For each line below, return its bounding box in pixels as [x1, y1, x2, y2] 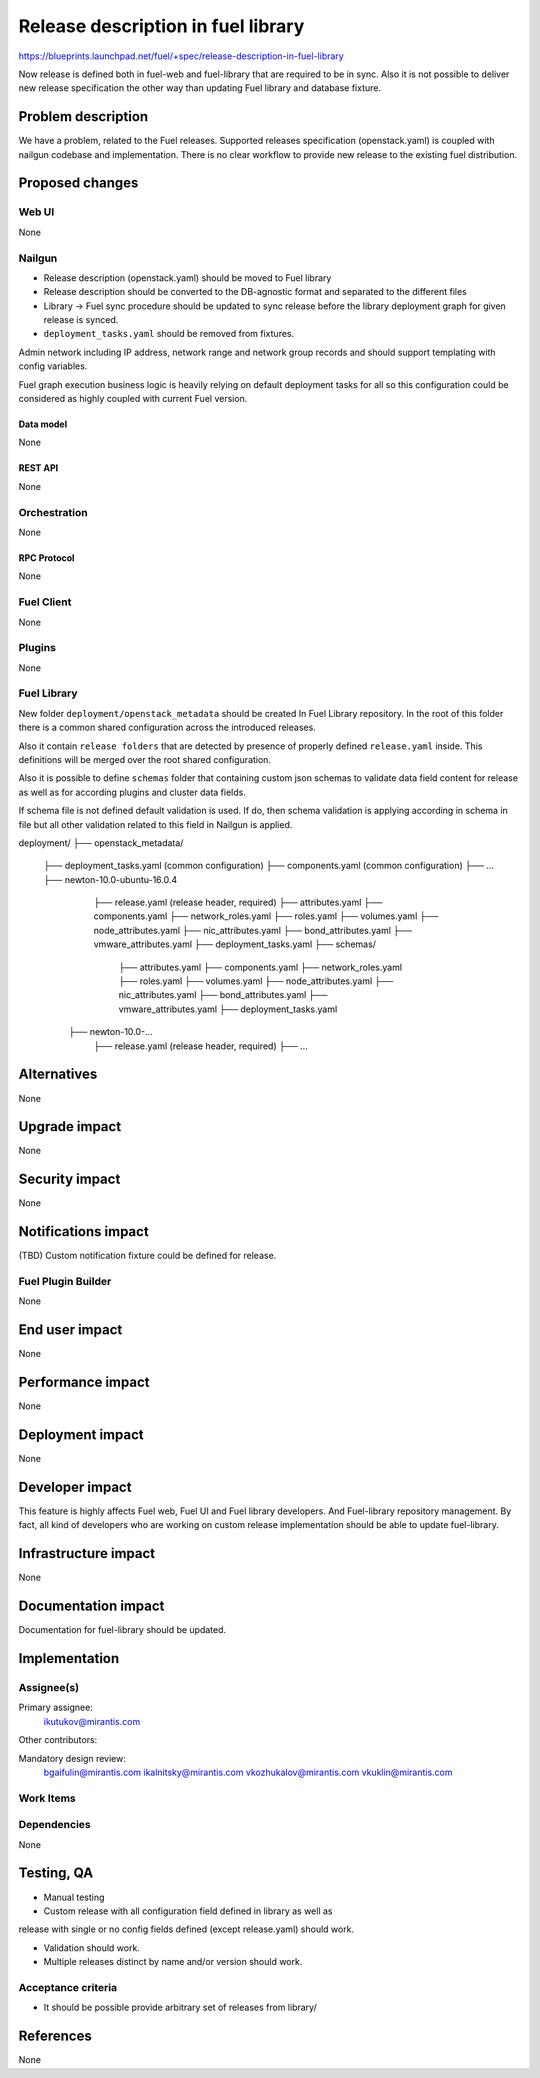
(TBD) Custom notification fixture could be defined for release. [18, 1250, 277, 1262]
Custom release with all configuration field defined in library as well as [43, 1905, 333, 1917]
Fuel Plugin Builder [18, 1274, 112, 1288]
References [18, 2028, 92, 2045]
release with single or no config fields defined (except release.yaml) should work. [18, 1923, 355, 1935]
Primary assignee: [18, 1701, 94, 1714]
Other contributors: [18, 1734, 98, 1746]
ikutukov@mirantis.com [43, 1715, 141, 1727]
